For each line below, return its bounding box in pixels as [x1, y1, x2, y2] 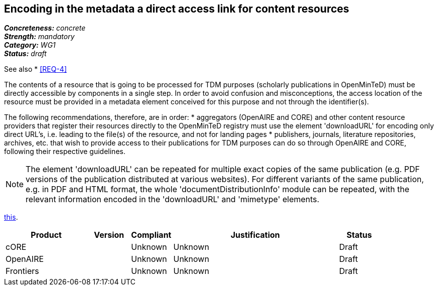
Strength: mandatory [4, 32, 75, 41]
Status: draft [4, 49, 47, 58]
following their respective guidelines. [4, 147, 125, 156]
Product [31, 230, 62, 240]
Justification [230, 230, 280, 240]
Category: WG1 [4, 41, 56, 50]
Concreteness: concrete [4, 24, 86, 33]
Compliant [131, 230, 172, 240]
